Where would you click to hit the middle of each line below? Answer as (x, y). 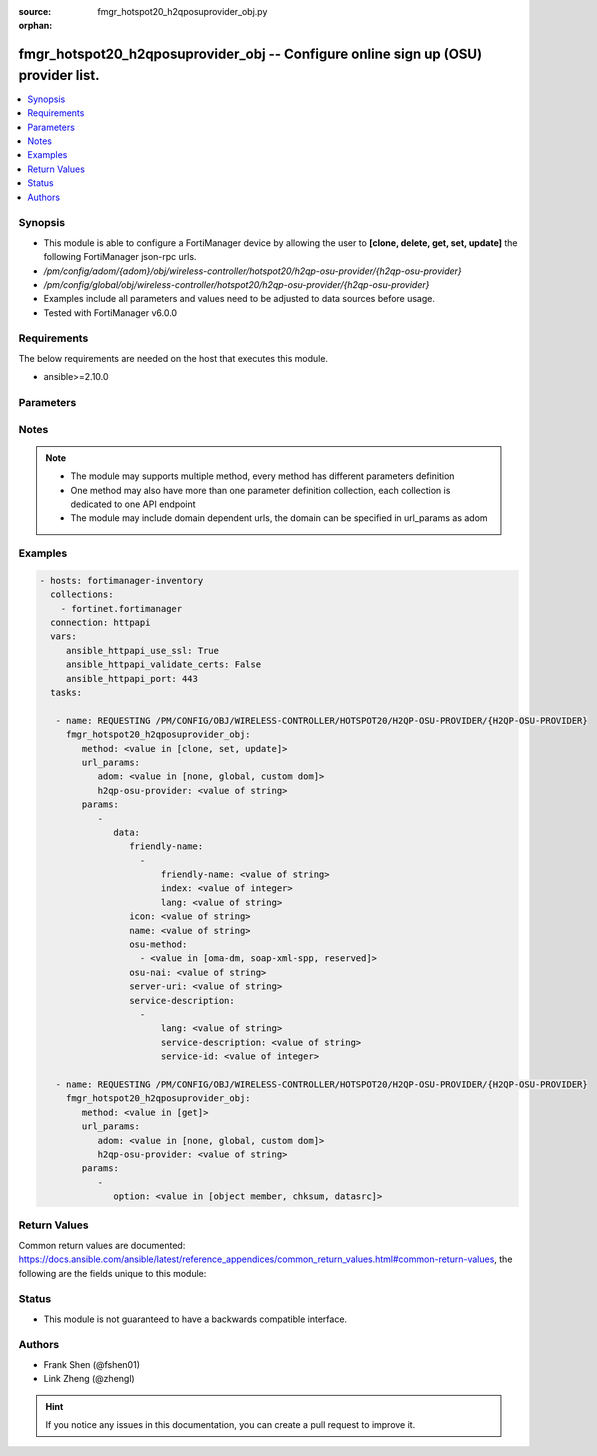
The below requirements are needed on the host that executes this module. (173, 358)
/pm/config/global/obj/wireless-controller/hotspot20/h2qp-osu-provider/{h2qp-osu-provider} (236, 284)
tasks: (66, 692)
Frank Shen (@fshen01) (91, 1364)
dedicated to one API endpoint (133, 504)
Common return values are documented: (102, 1245)
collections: (82, 594)
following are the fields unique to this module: (112, 1273)
